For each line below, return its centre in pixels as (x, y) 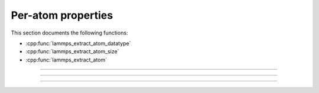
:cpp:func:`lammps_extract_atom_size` (72, 51)
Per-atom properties (62, 15)
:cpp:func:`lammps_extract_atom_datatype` (78, 43)
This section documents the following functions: (69, 33)
